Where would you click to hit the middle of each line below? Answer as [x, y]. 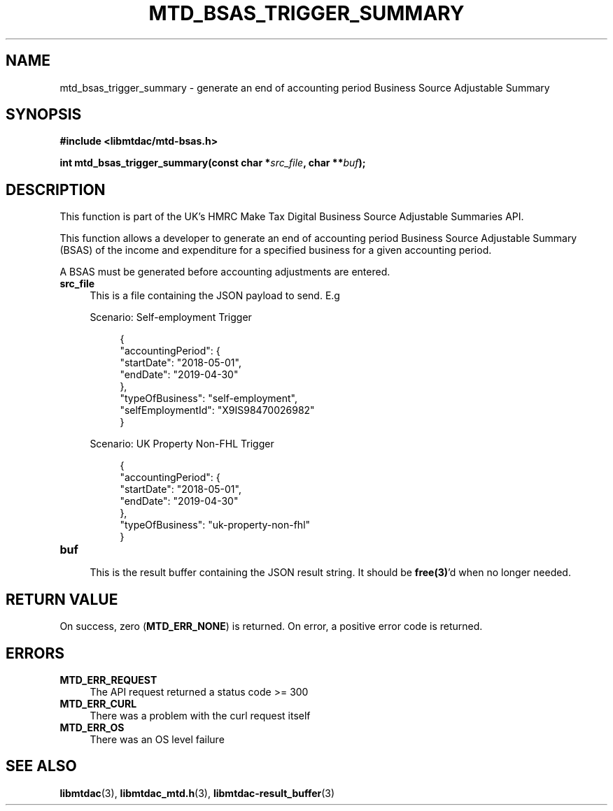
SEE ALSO [41, 766]
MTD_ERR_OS [92, 727]
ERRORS [35, 653]
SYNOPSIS [44, 115]
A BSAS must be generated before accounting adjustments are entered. [225, 272]
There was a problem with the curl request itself [200, 715]
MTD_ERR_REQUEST [108, 680]
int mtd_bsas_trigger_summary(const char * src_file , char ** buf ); [213, 163]
